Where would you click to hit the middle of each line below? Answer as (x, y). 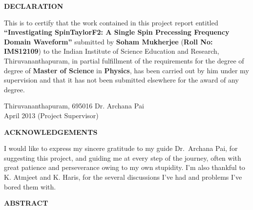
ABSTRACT (26, 203)
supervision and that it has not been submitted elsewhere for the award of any (121, 80)
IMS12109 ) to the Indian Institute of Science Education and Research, (112, 51)
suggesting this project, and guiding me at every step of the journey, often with (123, 157)
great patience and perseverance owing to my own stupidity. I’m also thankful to (125, 167)
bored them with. (30, 186)
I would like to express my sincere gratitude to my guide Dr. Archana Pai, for (121, 148)
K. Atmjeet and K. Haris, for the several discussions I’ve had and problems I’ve (123, 177)
